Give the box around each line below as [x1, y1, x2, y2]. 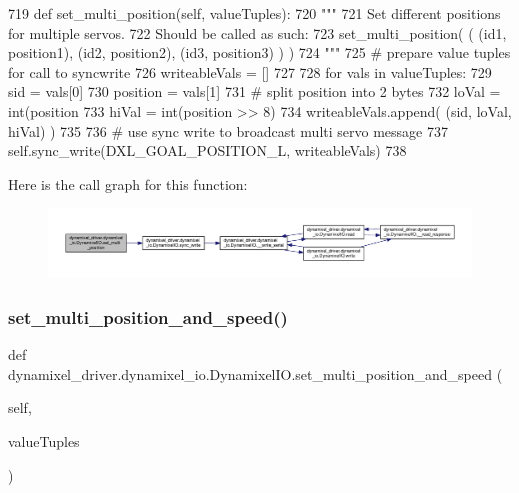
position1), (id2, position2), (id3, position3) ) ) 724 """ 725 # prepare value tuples [8, 42, 511, 63]
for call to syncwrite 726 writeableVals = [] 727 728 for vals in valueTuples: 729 [8, 61, 492, 82]
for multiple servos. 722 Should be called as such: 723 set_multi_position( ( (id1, [8, 22, 507, 43]
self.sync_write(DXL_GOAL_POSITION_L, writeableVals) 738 [8, 140, 407, 161]
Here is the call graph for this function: [8, 173, 248, 194]
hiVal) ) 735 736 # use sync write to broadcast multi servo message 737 [8, 120, 448, 141]
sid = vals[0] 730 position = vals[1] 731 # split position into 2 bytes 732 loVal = [8, 81, 501, 102]
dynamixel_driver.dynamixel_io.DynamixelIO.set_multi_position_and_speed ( [8, 363, 503, 384]
